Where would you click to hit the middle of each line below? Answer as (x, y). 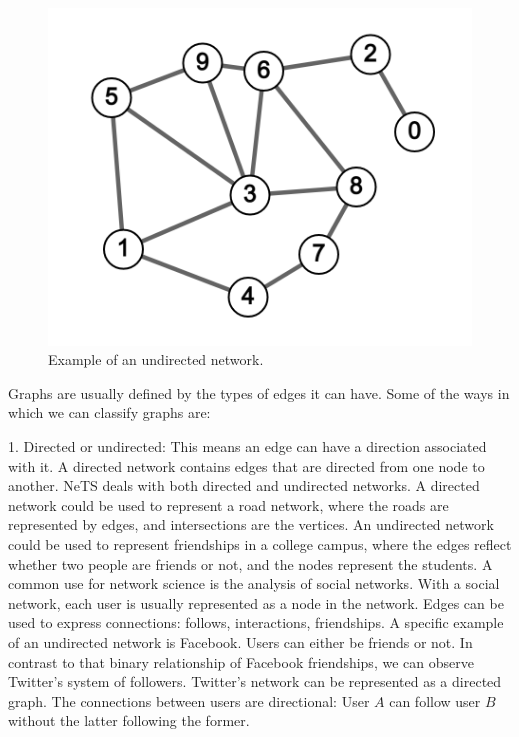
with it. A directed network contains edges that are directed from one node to (246, 465)
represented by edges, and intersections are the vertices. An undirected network (251, 524)
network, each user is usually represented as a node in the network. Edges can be (256, 602)
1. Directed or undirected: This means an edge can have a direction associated (247, 446)
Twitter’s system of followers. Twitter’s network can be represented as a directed (255, 681)
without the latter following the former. (129, 720)
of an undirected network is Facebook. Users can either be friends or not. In (240, 641)
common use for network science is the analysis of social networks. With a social (254, 583)
